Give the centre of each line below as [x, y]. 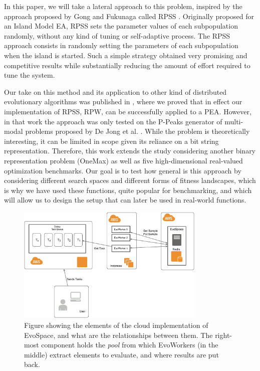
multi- [234, 121]
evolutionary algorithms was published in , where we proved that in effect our [123, 102]
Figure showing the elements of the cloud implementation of [116, 325]
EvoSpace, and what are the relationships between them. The [118, 335]
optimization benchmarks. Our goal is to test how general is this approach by [123, 170]
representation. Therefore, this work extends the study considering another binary [130, 151]
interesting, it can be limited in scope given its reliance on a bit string [111, 141]
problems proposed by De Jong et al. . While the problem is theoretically [138, 131]
